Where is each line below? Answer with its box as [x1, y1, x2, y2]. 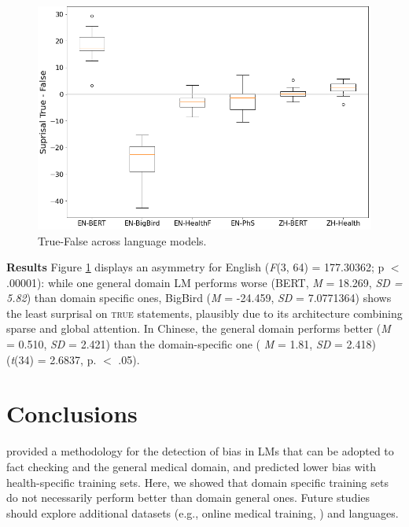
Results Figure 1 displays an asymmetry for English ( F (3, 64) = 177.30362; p [6, 259, 385, 275]
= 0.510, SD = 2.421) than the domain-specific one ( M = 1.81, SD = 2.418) [6, 336, 376, 352]
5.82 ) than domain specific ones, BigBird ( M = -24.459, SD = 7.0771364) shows [6, 289, 392, 306]
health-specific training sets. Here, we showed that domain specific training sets [6, 474, 389, 490]
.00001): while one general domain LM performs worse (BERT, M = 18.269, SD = [6, 274, 403, 290]
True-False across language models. [38, 232, 207, 249]
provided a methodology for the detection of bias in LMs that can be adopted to [6, 443, 394, 459]
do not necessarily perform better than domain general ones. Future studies [6, 489, 370, 506]
